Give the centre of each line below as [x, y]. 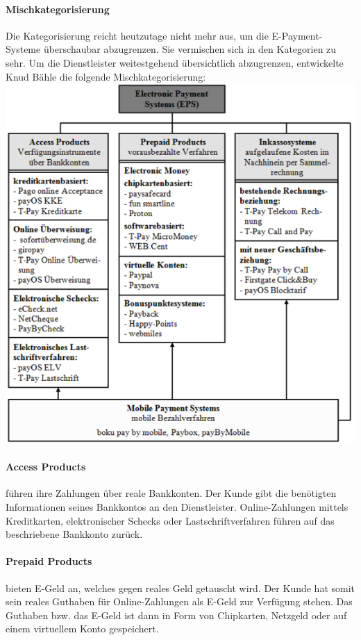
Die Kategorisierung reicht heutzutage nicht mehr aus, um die [137, 35]
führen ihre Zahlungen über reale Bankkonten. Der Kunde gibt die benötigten [171, 493]
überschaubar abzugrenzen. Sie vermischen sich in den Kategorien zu [190, 49]
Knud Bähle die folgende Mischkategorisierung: [106, 76]
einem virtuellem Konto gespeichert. [82, 629]
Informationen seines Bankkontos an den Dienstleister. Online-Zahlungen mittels [177, 506]
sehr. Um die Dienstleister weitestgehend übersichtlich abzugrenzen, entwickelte [175, 62]
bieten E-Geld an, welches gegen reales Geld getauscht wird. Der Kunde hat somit [180, 588]
